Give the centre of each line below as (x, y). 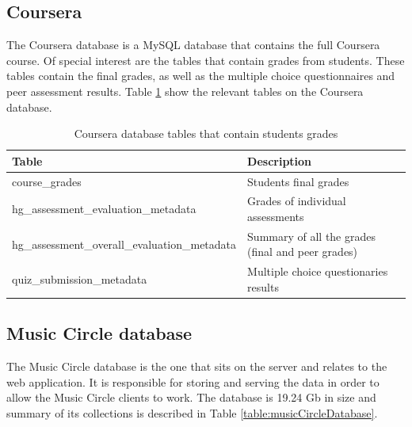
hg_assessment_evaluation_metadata (104, 209)
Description (280, 160)
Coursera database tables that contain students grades (206, 133)
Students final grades (298, 181)
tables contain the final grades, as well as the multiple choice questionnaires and (201, 76)
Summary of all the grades (311, 236)
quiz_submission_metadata (80, 279)
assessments (276, 217)
